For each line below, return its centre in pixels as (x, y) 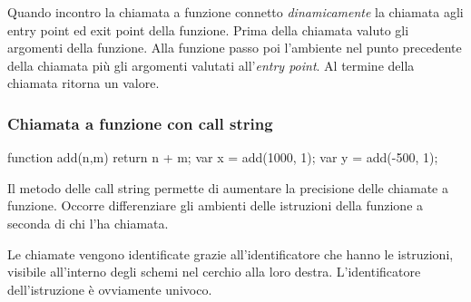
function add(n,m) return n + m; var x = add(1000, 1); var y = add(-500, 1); (223, 157)
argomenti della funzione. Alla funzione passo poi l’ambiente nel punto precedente (235, 48)
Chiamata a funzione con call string (140, 123)
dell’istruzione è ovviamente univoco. (110, 289)
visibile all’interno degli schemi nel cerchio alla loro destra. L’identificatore (214, 272)
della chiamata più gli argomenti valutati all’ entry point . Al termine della (211, 65)
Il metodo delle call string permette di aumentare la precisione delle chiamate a (228, 187)
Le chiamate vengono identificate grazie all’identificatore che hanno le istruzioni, (231, 253)
